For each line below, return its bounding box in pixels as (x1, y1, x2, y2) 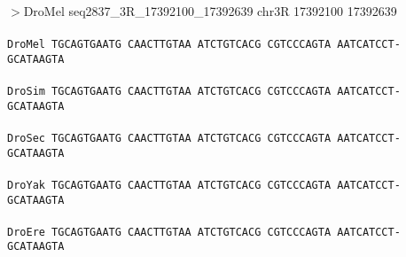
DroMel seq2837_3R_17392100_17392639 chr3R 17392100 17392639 (23, 2, 397, 19)
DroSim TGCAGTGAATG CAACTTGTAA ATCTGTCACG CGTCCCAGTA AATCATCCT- (7, 85, 401, 98)
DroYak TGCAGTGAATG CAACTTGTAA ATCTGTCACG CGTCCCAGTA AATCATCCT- (7, 178, 401, 191)
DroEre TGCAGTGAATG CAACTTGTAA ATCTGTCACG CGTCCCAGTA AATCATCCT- (7, 225, 401, 238)
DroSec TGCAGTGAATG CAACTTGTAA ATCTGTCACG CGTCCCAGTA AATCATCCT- (7, 132, 401, 144)
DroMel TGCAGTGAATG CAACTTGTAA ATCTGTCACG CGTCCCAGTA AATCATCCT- (7, 38, 401, 51)
